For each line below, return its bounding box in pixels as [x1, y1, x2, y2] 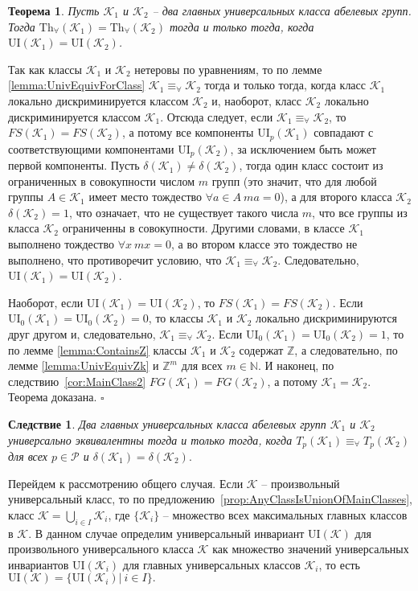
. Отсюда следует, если [160, 108, 273, 125]
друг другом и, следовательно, [8, 326, 156, 342]
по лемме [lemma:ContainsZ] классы [8, 341, 187, 358]
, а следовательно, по [294, 341, 398, 358]
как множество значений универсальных [212, 540, 409, 557]
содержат [239, 341, 284, 358]
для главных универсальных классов [122, 556, 301, 573]
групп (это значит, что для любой [211, 172, 377, 189]
